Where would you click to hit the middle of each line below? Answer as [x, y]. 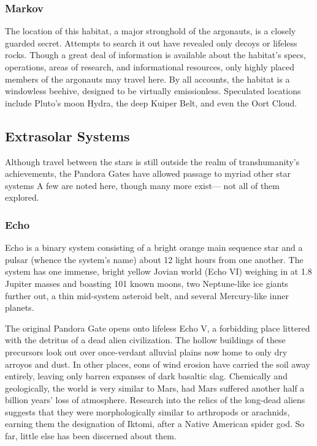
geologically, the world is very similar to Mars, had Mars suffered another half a [155, 388]
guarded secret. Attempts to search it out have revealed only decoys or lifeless [151, 43]
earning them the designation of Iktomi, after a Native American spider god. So [155, 424]
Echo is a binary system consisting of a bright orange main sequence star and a [154, 247]
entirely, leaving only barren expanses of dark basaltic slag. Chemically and [146, 376]
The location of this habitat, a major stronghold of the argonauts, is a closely [151, 31]
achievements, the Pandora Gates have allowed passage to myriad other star [148, 173]
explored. [22, 197]
